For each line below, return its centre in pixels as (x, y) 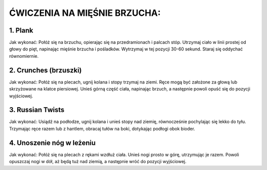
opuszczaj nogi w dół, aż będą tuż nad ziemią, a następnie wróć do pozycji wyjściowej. (98, 162)
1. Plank (21, 30)
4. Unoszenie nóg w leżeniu (52, 143)
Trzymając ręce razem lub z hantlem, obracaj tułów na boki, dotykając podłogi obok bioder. (102, 128)
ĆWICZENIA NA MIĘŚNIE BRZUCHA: (85, 13)
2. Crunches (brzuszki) (45, 70)
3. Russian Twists (37, 110)
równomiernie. (24, 56)
